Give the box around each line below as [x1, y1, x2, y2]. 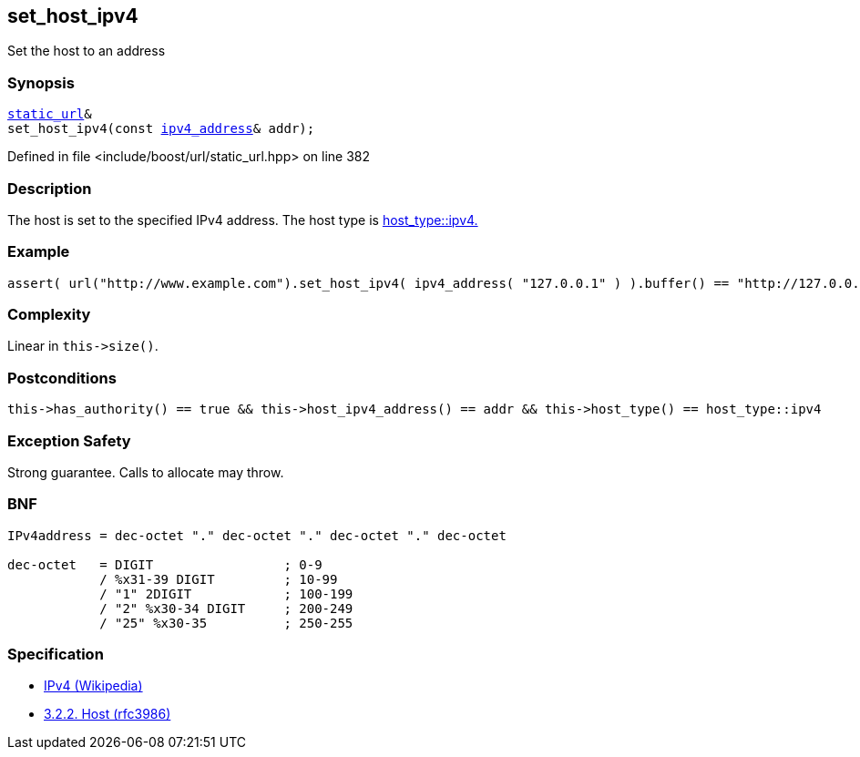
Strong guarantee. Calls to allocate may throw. [7, 464, 284, 480]
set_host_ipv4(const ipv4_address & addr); [7, 121, 315, 137]
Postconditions [7, 368, 117, 387]
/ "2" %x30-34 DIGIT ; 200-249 [99, 600, 353, 616]
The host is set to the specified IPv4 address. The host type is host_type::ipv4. [7, 211, 478, 228]
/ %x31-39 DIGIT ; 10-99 [99, 571, 338, 587]
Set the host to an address [7, 43, 166, 59]
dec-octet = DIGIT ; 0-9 [7, 557, 322, 572]
